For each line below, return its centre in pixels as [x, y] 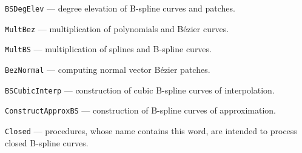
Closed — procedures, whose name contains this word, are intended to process [151, 130]
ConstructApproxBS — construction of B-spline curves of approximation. [140, 110]
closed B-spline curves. [47, 142]
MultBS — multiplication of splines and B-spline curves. [108, 49]
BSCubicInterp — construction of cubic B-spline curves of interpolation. [140, 90]
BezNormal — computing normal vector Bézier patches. [108, 69]
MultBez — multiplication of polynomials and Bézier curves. [117, 28]
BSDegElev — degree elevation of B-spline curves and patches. [120, 8]
